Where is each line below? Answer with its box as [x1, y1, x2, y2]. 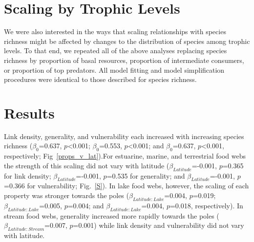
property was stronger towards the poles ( [4, 190, 129, 200]
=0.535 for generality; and [106, 170, 185, 181]
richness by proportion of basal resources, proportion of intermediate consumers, [4, 55, 244, 65]
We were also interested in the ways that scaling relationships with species [4, 26, 226, 37]
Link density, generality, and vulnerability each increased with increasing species [4, 131, 244, 141]
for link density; [4, 170, 51, 181]
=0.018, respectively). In [169, 200, 243, 210]
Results [4, 102, 55, 122]
